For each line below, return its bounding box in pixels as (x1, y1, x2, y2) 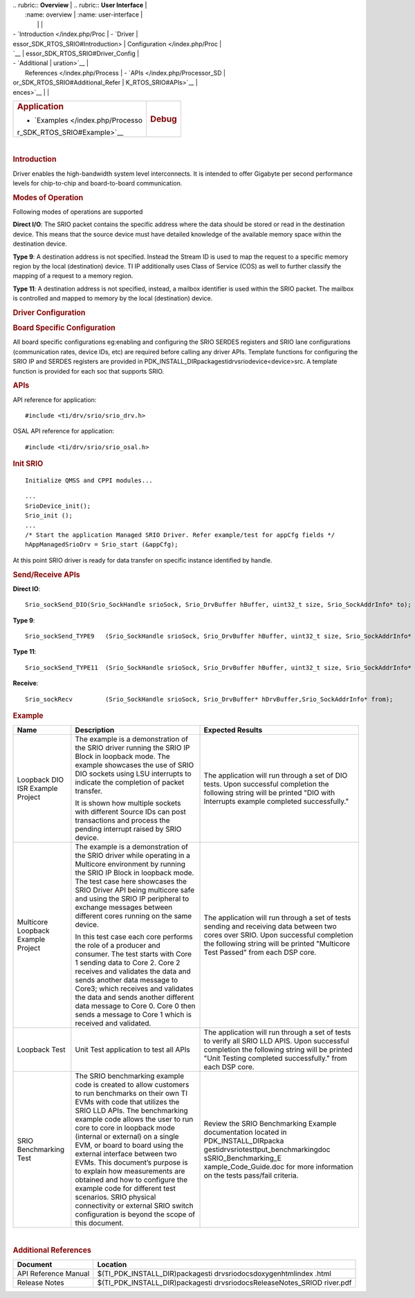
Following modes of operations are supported (12, 208, 143, 216)
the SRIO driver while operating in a (75, 851, 190, 861)
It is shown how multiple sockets (75, 798, 181, 808)
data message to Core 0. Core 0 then (75, 1001, 196, 1011)
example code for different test (75, 1184, 176, 1194)
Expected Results (203, 725, 263, 735)
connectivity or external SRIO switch (75, 1201, 194, 1211)
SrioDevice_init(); (25, 502, 91, 510)
